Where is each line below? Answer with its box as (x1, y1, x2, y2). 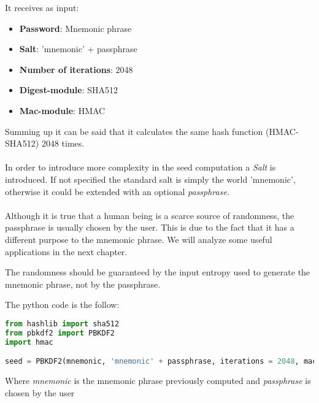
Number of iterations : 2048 (19, 63, 133, 75)
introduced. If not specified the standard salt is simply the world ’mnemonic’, (5, 172, 296, 185)
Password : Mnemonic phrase (19, 21, 132, 34)
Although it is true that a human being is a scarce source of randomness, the (5, 209, 294, 221)
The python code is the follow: (5, 298, 120, 311)
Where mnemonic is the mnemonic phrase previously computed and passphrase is (5, 374, 311, 387)
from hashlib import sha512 (5, 319, 120, 328)
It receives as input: (5, 1, 79, 13)
